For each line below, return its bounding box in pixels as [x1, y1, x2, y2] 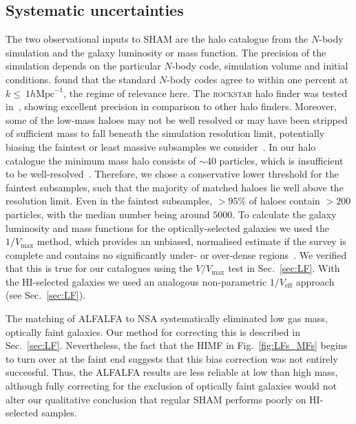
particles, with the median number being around [6, 206, 210, 221]
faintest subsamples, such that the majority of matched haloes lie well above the [6, 180, 344, 194]
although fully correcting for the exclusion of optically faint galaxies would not [6, 379, 337, 393]
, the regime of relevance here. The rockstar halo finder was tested [63, 85, 348, 100]
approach [295, 274, 335, 288]
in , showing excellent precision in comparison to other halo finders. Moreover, [6, 99, 337, 114]
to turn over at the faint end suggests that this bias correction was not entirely [6, 351, 338, 365]
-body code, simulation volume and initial [171, 59, 348, 73]
